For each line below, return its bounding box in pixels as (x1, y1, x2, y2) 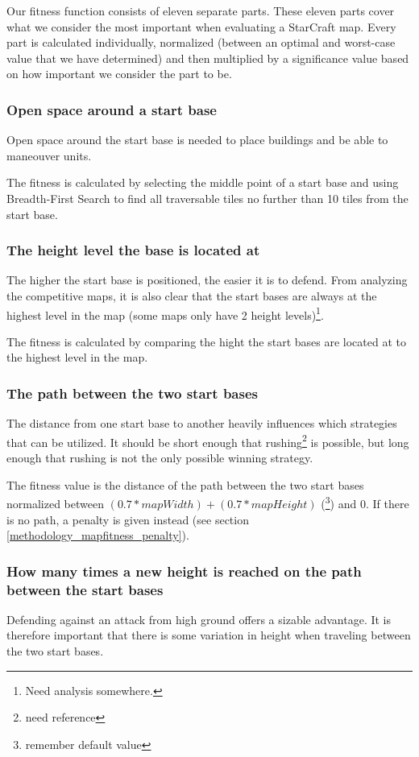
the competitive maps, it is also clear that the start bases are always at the (6, 287, 377, 304)
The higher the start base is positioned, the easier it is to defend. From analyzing (6, 271, 408, 288)
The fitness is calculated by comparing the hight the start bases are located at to (6, 333, 406, 350)
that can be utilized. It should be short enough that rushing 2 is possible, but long (6, 431, 409, 450)
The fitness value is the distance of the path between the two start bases (6, 476, 364, 493)
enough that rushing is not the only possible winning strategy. (6, 449, 313, 466)
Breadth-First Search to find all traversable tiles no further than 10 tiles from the (6, 189, 409, 206)
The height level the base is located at (6, 240, 260, 260)
